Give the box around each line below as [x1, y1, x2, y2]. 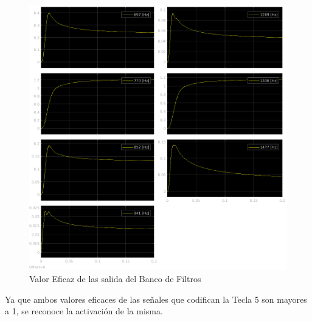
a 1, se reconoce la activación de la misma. [5, 305, 163, 317]
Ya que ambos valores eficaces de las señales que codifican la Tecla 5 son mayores [5, 292, 307, 305]
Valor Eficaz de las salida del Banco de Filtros [29, 272, 201, 285]
